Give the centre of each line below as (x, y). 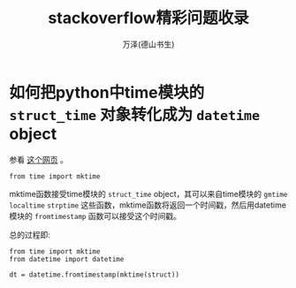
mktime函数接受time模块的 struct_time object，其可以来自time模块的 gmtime (148, 193)
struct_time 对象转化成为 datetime (135, 114)
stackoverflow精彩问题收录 (148, 18)
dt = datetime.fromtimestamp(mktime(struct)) (94, 275)
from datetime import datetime (67, 259)
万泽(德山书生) (148, 44)
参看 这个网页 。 (38, 159)
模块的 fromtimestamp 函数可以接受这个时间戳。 (95, 216)
